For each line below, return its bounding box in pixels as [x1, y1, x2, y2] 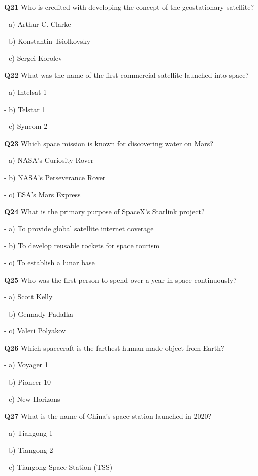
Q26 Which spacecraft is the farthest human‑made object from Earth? [4, 342, 224, 353]
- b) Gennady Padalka [4, 308, 74, 319]
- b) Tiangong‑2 [4, 445, 53, 455]
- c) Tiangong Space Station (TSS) [4, 462, 113, 472]
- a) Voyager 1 [4, 359, 48, 370]
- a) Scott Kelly [4, 291, 53, 302]
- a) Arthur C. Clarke [4, 18, 71, 29]
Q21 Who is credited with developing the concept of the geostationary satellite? [4, 2, 254, 12]
